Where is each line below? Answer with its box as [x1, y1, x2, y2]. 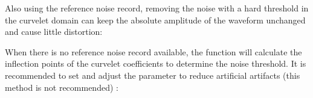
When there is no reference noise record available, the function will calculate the [5, 45, 302, 58]
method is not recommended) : [5, 81, 118, 93]
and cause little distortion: [5, 25, 103, 38]
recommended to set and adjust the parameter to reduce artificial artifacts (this [5, 69, 300, 81]
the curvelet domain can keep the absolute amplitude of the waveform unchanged [5, 13, 306, 26]
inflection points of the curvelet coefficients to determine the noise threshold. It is [5, 57, 306, 70]
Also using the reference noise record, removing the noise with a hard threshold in [5, 2, 309, 14]
